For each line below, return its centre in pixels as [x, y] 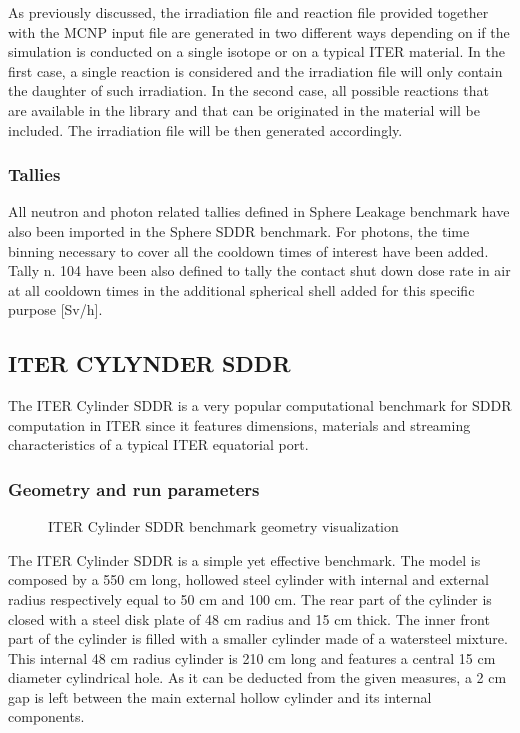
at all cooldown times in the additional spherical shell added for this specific [241, 289]
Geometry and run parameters [134, 488]
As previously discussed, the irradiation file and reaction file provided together [248, 12]
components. [46, 716]
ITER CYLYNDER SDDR [149, 363]
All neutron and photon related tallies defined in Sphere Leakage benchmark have [259, 211]
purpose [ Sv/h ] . [55, 309]
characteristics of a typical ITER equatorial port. [158, 444]
